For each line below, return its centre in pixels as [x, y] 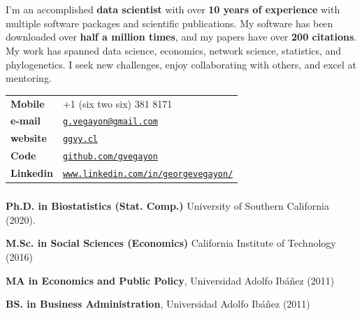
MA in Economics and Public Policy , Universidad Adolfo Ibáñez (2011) [170, 280]
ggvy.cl [80, 139]
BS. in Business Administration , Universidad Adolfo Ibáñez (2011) [158, 304]
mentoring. [29, 78]
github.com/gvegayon [110, 157]
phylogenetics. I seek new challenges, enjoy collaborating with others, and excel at [181, 64]
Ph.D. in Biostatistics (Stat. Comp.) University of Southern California [167, 206]
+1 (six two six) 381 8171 [117, 103]
